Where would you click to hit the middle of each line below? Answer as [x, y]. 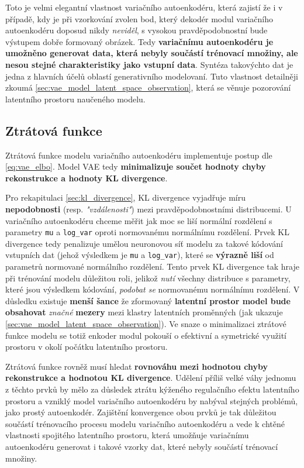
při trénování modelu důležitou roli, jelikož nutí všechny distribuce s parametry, [148, 278]
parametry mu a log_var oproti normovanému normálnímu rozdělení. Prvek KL [147, 232]
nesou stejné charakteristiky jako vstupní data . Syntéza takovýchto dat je [149, 64]
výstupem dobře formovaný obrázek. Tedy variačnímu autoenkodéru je [139, 41]
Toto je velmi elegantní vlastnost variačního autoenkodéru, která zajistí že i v [144, 7]
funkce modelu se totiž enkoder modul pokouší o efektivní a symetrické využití [146, 335]
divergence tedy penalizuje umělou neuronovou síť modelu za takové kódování [144, 243]
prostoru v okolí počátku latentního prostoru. [87, 347]
